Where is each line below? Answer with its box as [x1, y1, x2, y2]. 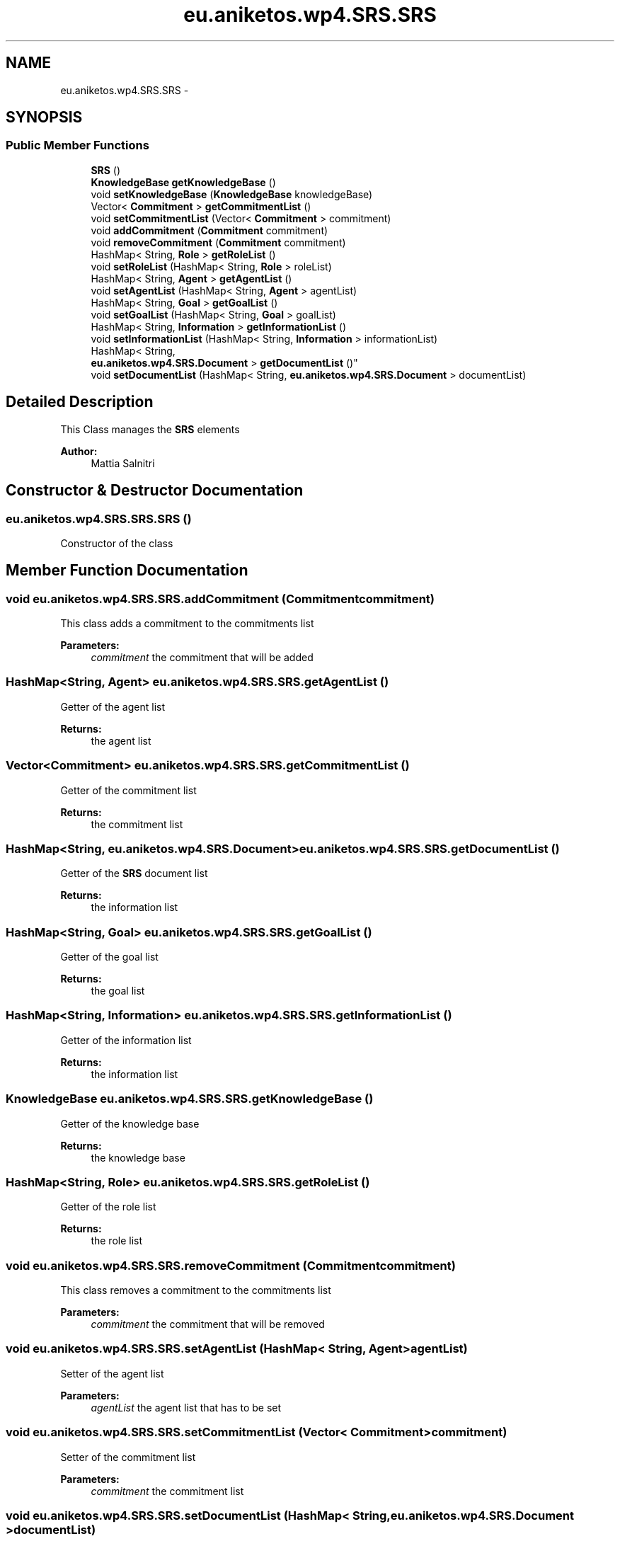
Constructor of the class [60, 537, 173, 549]
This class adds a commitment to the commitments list [60, 617, 314, 630]
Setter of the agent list [60, 1367, 164, 1380]
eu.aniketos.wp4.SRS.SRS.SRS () [6, 511, 192, 526]
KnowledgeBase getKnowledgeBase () [91, 176, 276, 188]
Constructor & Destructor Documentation [6, 481, 304, 500]
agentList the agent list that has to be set [91, 1401, 282, 1414]
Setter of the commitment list [60, 1450, 196, 1463]
